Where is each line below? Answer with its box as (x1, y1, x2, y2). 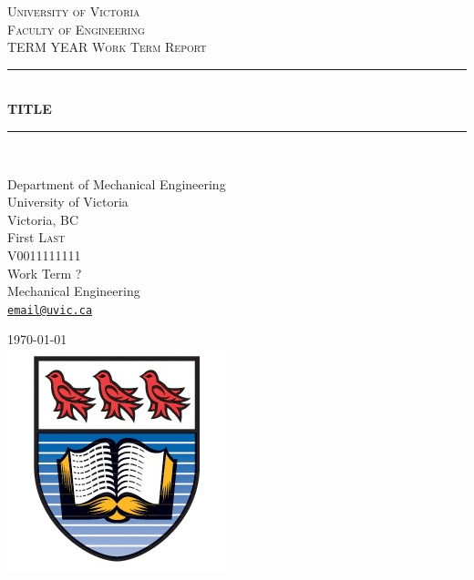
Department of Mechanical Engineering (7, 174, 226, 193)
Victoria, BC (7, 209, 79, 229)
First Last (7, 228, 66, 247)
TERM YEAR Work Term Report (7, 37, 207, 56)
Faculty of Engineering (7, 19, 145, 38)
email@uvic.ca (7, 303, 93, 317)
